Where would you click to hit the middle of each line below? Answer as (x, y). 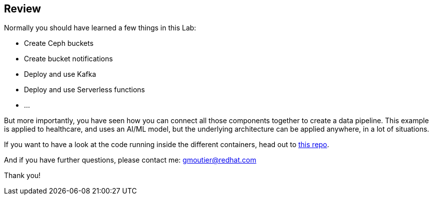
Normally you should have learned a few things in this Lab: (100, 28)
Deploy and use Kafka (60, 74)
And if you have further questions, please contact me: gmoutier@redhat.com (130, 160)
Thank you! (22, 176)
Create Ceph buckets (59, 43)
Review (23, 9)
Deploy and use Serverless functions (85, 90)
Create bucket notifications (69, 59)
